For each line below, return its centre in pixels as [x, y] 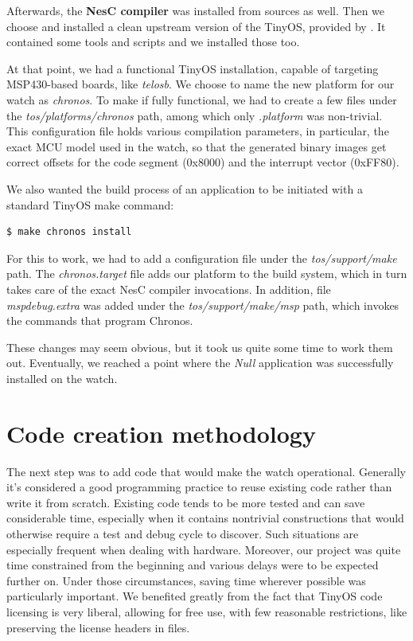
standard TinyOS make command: [90, 204]
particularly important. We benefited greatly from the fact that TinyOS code [195, 596]
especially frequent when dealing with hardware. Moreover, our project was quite [204, 549]
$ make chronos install [69, 232]
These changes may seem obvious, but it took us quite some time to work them [200, 347]
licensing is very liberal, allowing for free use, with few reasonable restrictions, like [207, 611]
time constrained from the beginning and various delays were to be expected [193, 565]
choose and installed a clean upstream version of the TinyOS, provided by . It [196, 26]
